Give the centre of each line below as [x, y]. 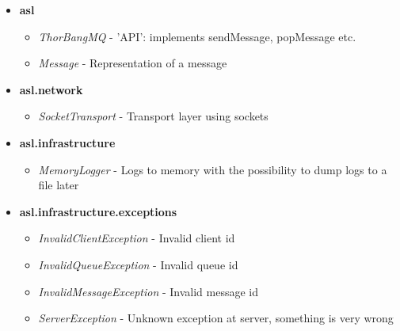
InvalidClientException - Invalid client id [137, 238]
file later [59, 185]
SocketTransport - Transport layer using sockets [153, 116]
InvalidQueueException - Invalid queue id [138, 264]
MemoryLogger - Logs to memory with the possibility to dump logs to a [213, 169]
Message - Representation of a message [133, 63]
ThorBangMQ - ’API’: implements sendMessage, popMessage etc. [197, 36]
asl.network [51, 89]
